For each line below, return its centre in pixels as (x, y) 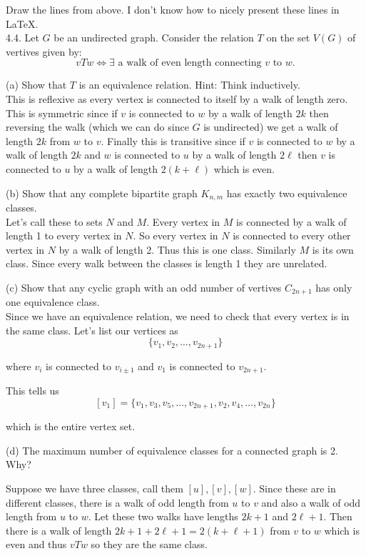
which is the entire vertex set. (71, 426)
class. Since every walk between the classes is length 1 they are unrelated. (167, 263)
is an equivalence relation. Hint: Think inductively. (189, 85)
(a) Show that (36, 85)
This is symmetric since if (62, 113)
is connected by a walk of (291, 221)
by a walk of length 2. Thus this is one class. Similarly (177, 249)
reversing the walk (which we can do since (97, 127)
